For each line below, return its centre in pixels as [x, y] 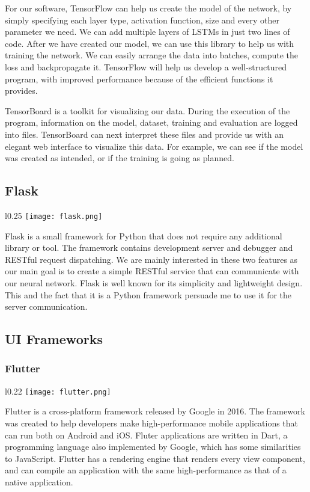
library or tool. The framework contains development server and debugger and [149, 248]
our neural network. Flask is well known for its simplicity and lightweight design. [154, 282]
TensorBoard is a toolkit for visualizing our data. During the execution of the [147, 110]
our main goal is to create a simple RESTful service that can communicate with [152, 271]
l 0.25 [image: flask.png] [54, 215]
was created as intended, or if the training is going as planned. [120, 158]
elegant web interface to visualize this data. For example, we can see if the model [154, 146]
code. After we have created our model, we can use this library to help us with [150, 43]
